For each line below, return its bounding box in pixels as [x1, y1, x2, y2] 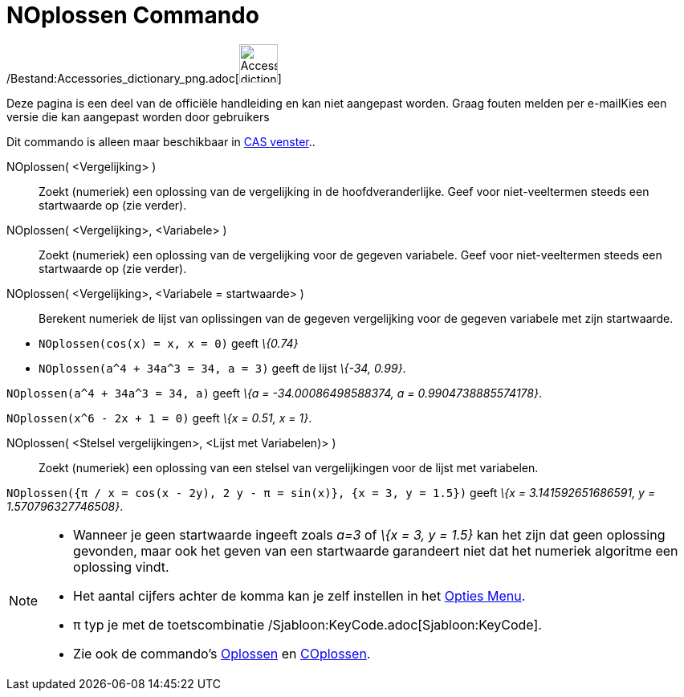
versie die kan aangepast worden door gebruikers [6, 109, 270, 124]
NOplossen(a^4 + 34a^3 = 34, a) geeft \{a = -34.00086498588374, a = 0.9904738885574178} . [6, 385, 542, 400]
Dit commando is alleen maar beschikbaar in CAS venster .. [6, 134, 316, 149]
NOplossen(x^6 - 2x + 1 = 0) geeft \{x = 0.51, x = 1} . [6, 410, 312, 425]
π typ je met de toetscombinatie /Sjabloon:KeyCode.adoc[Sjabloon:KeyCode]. [73, 616, 542, 633]
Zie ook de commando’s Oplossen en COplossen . [73, 645, 371, 662]
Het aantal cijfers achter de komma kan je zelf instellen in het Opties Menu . [73, 587, 526, 604]
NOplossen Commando [6, 2, 259, 29]
